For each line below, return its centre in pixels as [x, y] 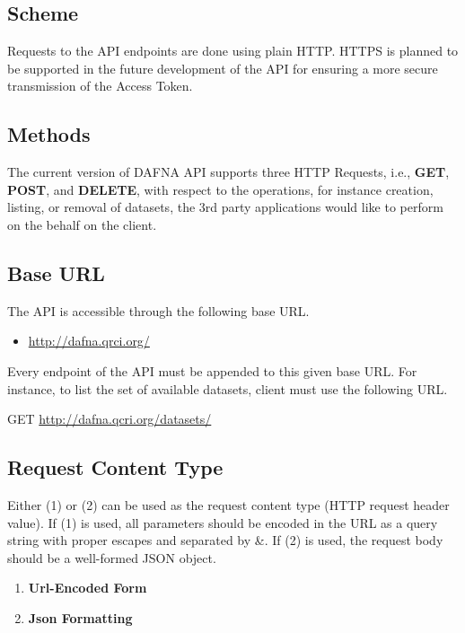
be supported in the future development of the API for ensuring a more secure [223, 68]
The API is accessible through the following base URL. [158, 310]
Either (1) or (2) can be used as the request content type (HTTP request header [228, 504]
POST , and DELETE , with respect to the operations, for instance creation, [220, 189]
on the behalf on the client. [82, 224]
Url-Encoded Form [88, 588]
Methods [49, 134]
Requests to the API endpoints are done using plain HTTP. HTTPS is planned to [233, 51]
